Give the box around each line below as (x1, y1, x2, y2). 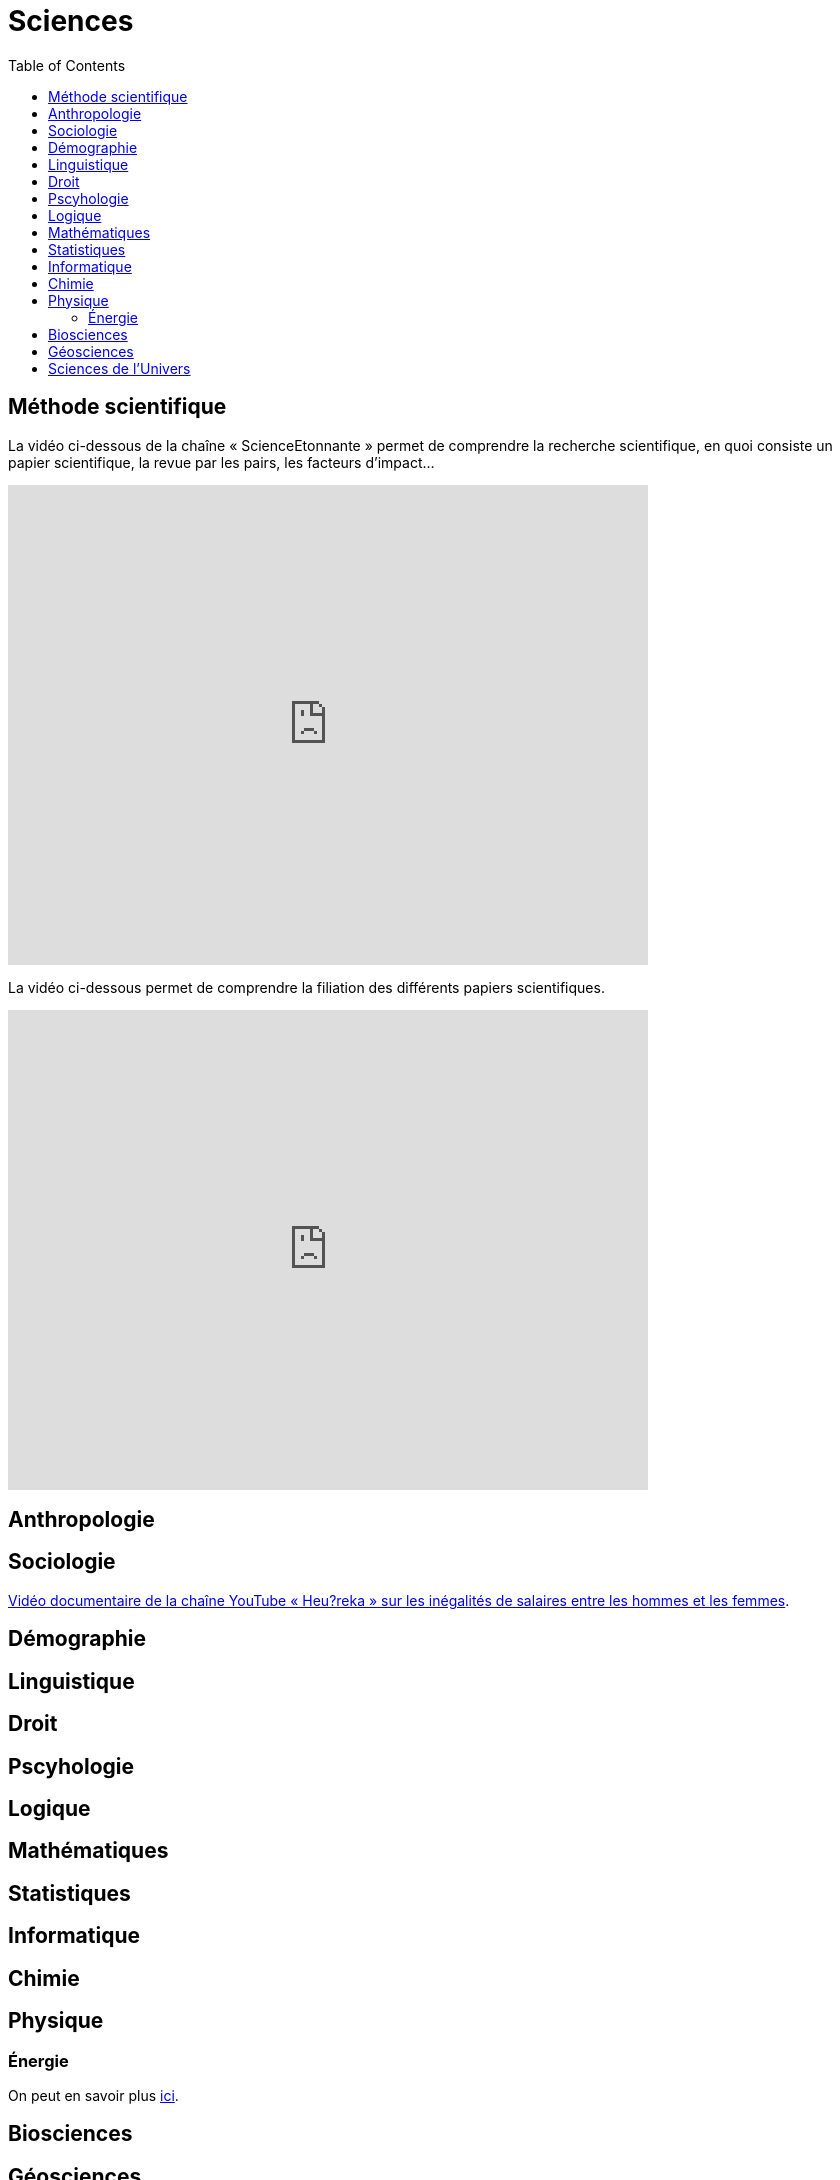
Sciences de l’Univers (48, 359, 191, 377)
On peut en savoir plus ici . (8, 2086, 179, 2104)
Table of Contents (8, 56, 126, 74)
